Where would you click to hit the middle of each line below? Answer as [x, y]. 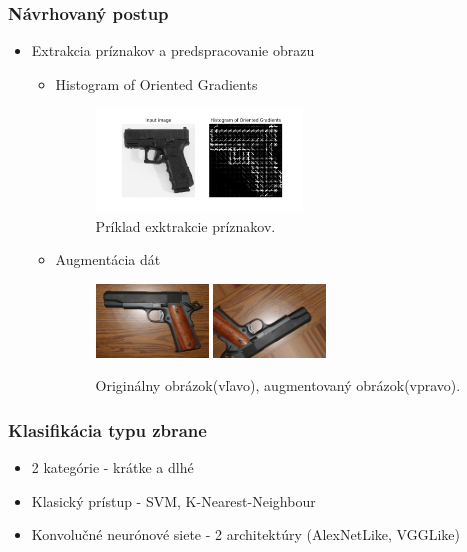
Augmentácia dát [108, 259]
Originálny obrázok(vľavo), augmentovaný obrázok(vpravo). [278, 385]
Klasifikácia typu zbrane [107, 429]
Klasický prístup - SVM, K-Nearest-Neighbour [173, 500]
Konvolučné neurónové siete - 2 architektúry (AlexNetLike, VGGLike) [245, 534]
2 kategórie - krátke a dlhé [112, 467]
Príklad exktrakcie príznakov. [185, 225]
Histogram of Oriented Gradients [156, 83]
